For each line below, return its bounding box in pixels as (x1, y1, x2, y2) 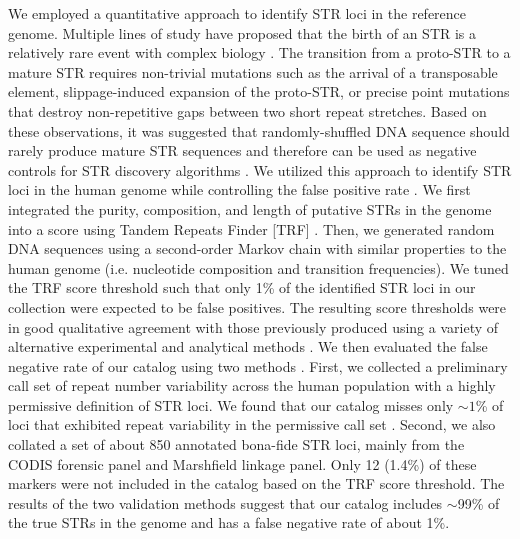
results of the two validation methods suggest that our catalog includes (8, 492, 443, 513)
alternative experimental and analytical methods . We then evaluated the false (8, 336, 488, 357)
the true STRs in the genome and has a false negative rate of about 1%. (8, 512, 450, 533)
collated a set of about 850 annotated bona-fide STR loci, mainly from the (8, 434, 465, 455)
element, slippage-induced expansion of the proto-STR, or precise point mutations (8, 81, 510, 102)
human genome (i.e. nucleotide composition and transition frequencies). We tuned (8, 257, 509, 278)
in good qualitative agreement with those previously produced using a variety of (8, 316, 499, 337)
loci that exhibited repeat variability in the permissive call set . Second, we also (8, 414, 496, 435)
